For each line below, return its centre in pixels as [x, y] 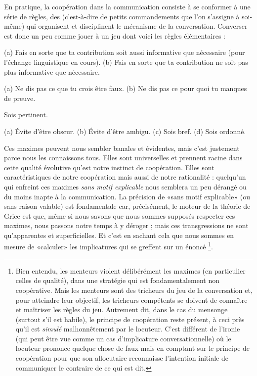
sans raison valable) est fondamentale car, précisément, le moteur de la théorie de [127, 206]
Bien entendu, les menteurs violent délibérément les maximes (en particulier [130, 270]
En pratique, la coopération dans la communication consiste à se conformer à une [127, 6]
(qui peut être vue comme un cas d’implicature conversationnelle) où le [123, 338]
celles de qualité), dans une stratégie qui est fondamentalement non [117, 280]
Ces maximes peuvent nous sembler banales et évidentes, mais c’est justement [122, 148]
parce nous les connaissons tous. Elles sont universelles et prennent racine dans [123, 158]
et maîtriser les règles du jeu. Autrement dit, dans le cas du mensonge [122, 309]
